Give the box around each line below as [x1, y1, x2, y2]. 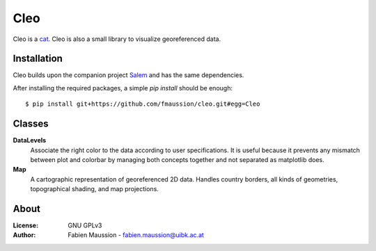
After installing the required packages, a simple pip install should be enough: [13, 83, 233, 92]
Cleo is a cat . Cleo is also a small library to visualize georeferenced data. [13, 35, 221, 43]
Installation [13, 53, 63, 65]
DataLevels [13, 136, 47, 145]
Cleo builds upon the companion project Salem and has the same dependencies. [13, 71, 244, 79]
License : [13, 221, 38, 229]
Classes [13, 118, 49, 130]
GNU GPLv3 [68, 221, 102, 229]
